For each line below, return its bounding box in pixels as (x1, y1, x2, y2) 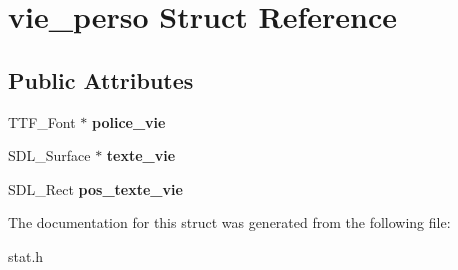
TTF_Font (8, 111, 76, 132)
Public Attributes (8, 64, 194, 95)
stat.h (8, 245, 44, 266)
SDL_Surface (8, 145, 91, 166)
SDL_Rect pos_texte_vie (8, 178, 183, 199)
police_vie (92, 111, 166, 132)
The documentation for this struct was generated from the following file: (8, 212, 451, 233)
